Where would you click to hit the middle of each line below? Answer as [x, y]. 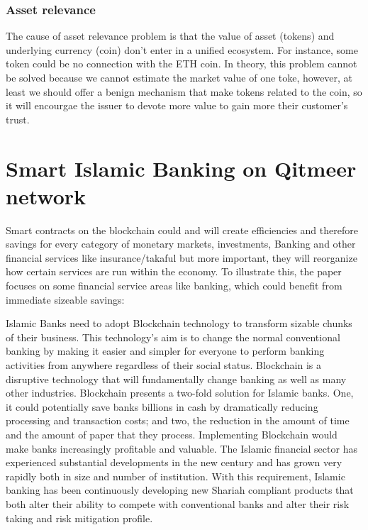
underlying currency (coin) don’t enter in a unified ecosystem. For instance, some [182, 49]
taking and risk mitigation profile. [79, 518]
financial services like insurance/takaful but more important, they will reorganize [182, 257]
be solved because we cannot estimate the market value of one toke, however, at [179, 77]
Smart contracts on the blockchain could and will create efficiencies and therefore [182, 230]
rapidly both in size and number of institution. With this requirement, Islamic [175, 476]
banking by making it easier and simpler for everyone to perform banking [165, 351]
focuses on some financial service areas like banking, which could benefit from [174, 286]
